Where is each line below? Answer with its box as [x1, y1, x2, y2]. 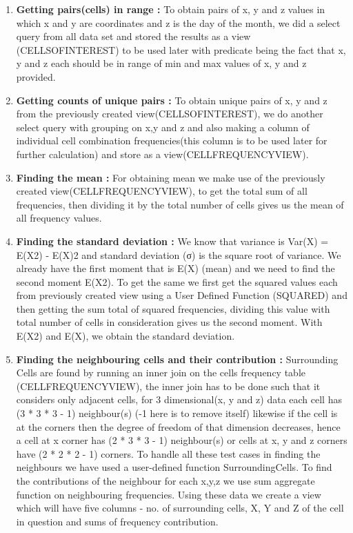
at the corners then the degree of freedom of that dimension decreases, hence [16, 419, 341, 434]
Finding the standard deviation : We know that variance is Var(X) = [16, 233, 329, 248]
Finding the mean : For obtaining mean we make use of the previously [16, 170, 325, 184]
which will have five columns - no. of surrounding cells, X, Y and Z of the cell [16, 501, 344, 515]
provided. [16, 69, 56, 84]
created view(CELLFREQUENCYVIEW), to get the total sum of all [16, 184, 307, 198]
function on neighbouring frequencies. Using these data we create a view [16, 487, 321, 501]
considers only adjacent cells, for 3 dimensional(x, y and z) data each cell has [16, 392, 342, 407]
